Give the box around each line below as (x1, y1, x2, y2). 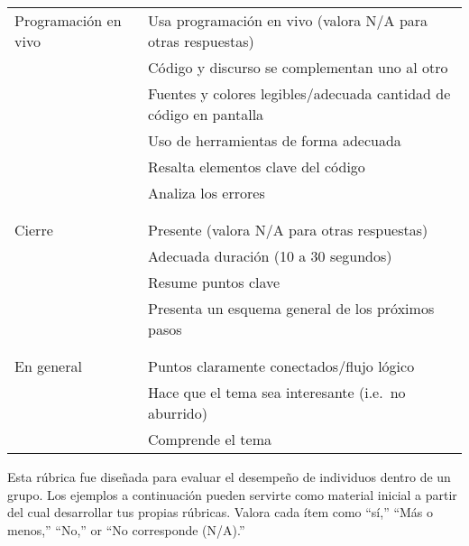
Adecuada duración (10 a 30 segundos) (148, 245, 392, 266)
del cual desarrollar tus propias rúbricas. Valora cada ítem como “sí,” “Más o (7, 503, 434, 522)
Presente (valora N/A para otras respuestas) (148, 219, 428, 240)
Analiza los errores (148, 182, 265, 203)
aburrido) (148, 403, 207, 423)
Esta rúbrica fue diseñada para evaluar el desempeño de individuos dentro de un (7, 467, 451, 486)
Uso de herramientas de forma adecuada (148, 130, 401, 151)
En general (14, 356, 82, 376)
